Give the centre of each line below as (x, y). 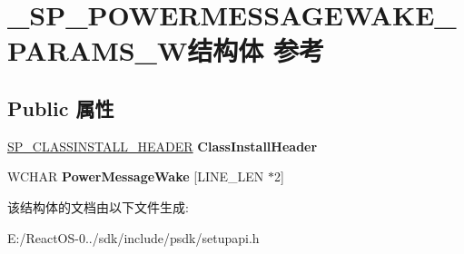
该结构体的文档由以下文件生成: (98, 206)
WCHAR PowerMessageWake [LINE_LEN (136, 176)
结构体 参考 (256, 50)
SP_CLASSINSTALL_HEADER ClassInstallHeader (163, 146)
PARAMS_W (98, 50)
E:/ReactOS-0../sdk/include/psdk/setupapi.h (133, 237)
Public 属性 (61, 107)
